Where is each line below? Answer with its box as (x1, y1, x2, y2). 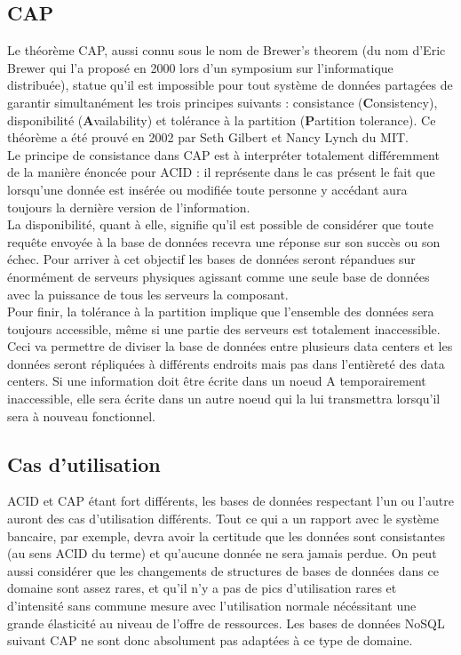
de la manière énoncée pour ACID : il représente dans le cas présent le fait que (7, 163, 435, 181)
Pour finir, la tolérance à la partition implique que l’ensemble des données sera (7, 302, 434, 321)
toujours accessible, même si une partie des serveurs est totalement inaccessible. (7, 319, 441, 338)
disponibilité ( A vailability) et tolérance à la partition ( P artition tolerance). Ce (7, 110, 436, 129)
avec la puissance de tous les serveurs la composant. (7, 284, 289, 303)
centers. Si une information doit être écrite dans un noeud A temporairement (7, 371, 426, 390)
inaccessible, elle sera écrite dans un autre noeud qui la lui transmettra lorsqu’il (7, 389, 441, 408)
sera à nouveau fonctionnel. (7, 406, 155, 425)
